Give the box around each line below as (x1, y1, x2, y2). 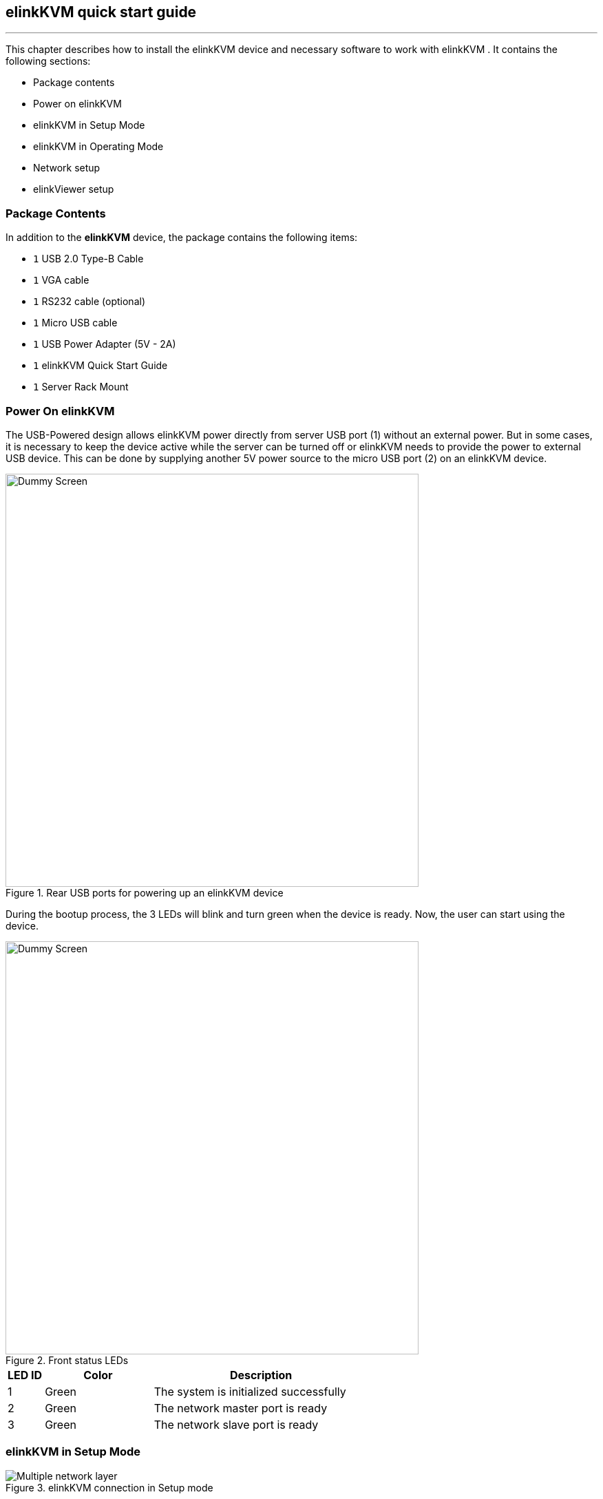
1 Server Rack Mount (33, 381, 129, 393)
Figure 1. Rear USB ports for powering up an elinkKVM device (6, 886, 284, 899)
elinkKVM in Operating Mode (33, 140, 164, 153)
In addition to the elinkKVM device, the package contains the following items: (6, 231, 358, 244)
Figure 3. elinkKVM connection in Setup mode (6, 1481, 213, 1493)
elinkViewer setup (33, 183, 114, 196)
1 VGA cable (33, 274, 89, 286)
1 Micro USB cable (33, 317, 118, 329)
